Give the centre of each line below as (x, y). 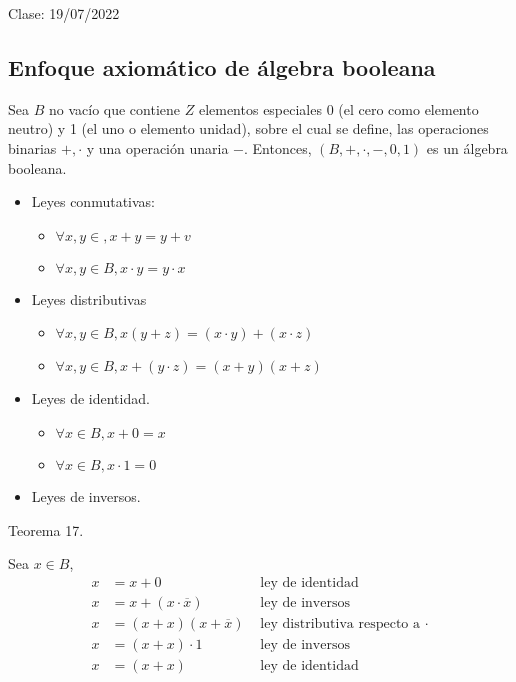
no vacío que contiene (114, 108)
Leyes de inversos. (86, 495)
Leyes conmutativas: (93, 201)
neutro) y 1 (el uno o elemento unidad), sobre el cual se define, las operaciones (248, 128)
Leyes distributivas (89, 298)
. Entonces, (277, 147)
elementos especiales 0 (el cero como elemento (338, 108)
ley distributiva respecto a (340, 623)
